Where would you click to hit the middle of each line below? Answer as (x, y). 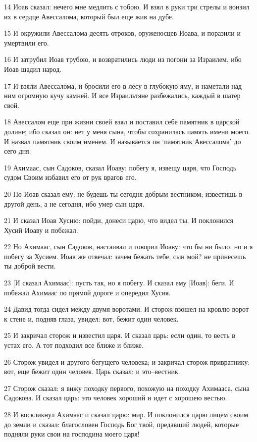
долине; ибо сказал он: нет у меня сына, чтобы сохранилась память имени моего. (127, 131)
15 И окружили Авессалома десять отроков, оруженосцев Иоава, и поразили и (122, 33)
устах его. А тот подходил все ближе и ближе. (74, 345)
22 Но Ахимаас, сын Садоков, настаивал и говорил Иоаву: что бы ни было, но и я (128, 247)
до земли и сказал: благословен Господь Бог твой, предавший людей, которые (122, 424)
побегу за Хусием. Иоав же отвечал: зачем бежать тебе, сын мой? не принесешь (125, 256)
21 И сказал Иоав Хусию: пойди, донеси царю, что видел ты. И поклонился (119, 220)
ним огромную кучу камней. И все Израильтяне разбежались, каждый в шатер (122, 95)
